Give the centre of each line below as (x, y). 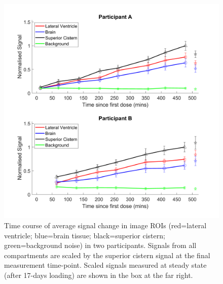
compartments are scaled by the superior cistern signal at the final (107, 255)
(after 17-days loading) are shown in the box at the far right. (99, 275)
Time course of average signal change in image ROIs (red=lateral (105, 225)
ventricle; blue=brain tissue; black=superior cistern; (85, 235)
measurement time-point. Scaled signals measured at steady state (105, 265)
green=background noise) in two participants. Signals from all (100, 245)
